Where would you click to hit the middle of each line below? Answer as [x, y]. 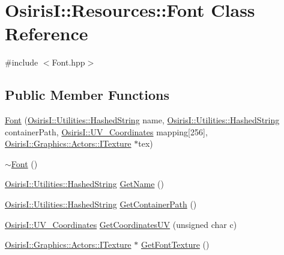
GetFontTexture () [175, 244]
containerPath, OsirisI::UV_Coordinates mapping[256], [106, 131]
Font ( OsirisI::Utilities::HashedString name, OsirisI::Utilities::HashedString [142, 120]
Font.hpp [68, 62]
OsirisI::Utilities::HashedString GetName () [84, 184]
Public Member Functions [87, 95]
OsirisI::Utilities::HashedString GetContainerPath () [101, 204]
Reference [47, 33]
